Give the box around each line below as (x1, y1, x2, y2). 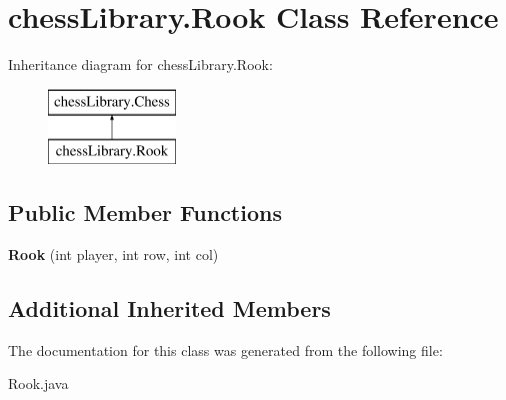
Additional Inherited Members (8, 293, 331, 324)
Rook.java (8, 373, 69, 394)
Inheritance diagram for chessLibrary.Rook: (8, 54, 273, 75)
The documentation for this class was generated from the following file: (8, 339, 443, 360)
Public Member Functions (8, 197, 282, 228)
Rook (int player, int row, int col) (8, 244, 219, 265)
